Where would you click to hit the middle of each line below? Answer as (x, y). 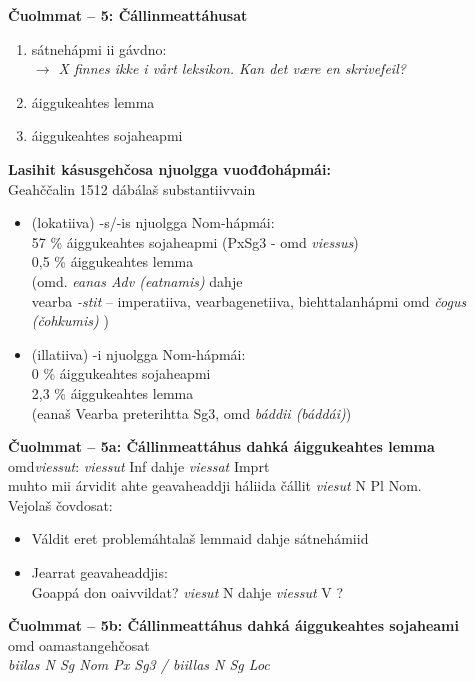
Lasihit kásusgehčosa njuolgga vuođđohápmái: (169, 168)
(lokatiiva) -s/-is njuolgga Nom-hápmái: (153, 222)
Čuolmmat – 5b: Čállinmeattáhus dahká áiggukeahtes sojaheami (233, 625)
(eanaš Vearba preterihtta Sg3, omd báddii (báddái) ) (191, 412)
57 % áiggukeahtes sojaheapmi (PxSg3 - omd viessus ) (195, 241)
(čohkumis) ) (70, 320)
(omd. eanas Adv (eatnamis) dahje (137, 280)
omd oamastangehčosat (79, 644)
